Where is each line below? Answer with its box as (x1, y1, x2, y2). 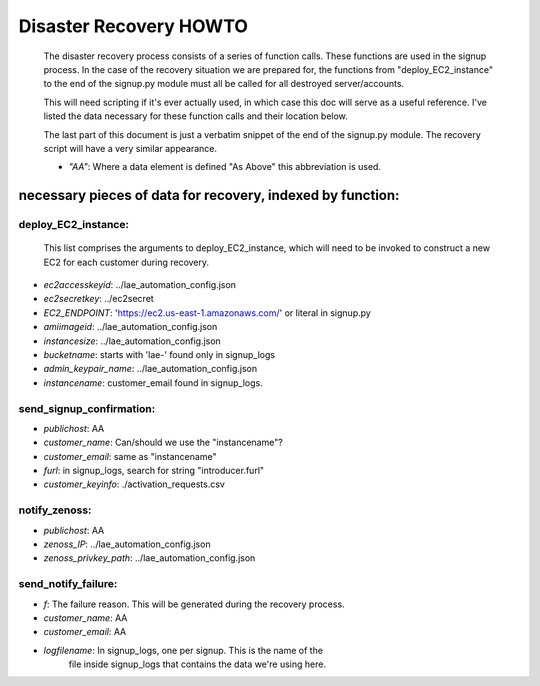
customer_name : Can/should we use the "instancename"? (43, 436, 284, 449)
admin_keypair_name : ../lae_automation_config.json (43, 363, 258, 375)
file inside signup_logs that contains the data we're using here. (68, 658, 327, 670)
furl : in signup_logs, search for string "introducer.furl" (43, 465, 265, 477)
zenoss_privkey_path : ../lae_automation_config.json (43, 552, 256, 564)
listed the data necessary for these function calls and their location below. (43, 110, 349, 122)
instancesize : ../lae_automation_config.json (43, 335, 222, 347)
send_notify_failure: (18, 577, 118, 591)
